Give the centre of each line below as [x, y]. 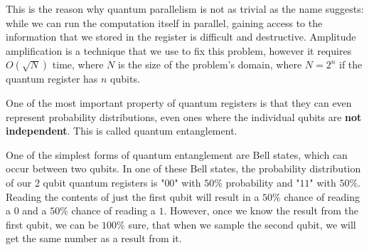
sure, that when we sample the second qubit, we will [242, 224]
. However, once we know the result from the [261, 210]
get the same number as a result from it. [94, 238]
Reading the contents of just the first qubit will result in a [133, 196]
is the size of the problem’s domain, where [210, 64]
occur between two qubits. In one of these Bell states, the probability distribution [183, 168]
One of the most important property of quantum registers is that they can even [179, 102]
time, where [78, 64]
